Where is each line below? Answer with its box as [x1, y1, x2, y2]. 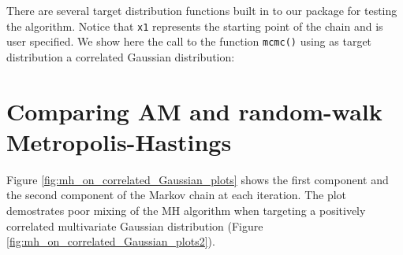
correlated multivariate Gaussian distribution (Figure [6, 217, 263, 234]
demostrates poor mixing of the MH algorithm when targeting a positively [6, 202, 366, 218]
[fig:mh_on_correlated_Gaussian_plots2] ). [6, 233, 215, 249]
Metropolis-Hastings [6, 125, 232, 157]
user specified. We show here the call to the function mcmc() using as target [6, 33, 372, 50]
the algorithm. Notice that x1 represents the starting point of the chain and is [6, 17, 383, 34]
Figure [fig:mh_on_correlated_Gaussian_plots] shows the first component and [6, 171, 389, 187]
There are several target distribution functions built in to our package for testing [6, 2, 397, 18]
